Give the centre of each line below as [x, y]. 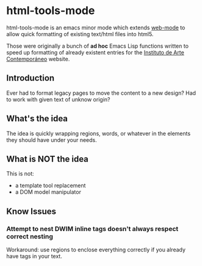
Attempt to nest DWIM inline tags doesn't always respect [92, 229]
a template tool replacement [50, 186]
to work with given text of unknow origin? [58, 99]
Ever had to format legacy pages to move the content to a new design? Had [101, 93]
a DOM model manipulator [48, 192]
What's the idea [37, 119]
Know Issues [31, 211]
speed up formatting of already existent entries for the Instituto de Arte [95, 52]
